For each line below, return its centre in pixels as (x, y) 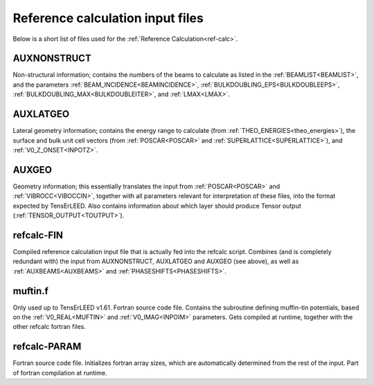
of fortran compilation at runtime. (60, 373)
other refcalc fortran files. (50, 327)
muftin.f (30, 291)
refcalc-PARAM (47, 347)
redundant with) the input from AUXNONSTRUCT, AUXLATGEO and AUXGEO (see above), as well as (156, 261)
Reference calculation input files (108, 18)
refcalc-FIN (38, 235)
